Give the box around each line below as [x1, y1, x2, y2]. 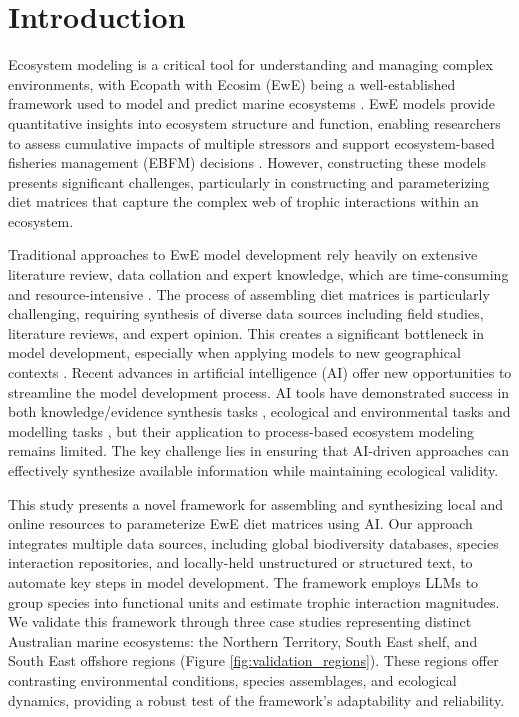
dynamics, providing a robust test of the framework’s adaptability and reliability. [8, 689, 505, 710]
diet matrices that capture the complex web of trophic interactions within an [8, 191, 479, 212]
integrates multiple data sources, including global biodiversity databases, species [8, 532, 499, 553]
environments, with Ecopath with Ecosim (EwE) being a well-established [8, 73, 456, 94]
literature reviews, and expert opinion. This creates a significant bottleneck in [8, 322, 485, 343]
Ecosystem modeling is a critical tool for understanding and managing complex [8, 54, 493, 75]
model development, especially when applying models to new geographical [8, 342, 461, 363]
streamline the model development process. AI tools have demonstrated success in [8, 381, 510, 402]
